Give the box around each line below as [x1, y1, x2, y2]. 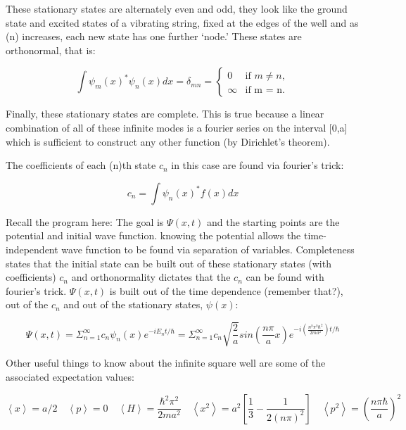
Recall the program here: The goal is [6, 214, 164, 229]
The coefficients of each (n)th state [6, 158, 156, 172]
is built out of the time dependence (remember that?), [109, 283, 343, 298]
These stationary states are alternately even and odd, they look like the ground [6, 1, 348, 15]
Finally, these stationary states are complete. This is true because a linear [6, 106, 324, 121]
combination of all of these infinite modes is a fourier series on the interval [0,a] [6, 120, 348, 134]
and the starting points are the [207, 214, 340, 229]
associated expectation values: [6, 369, 134, 384]
